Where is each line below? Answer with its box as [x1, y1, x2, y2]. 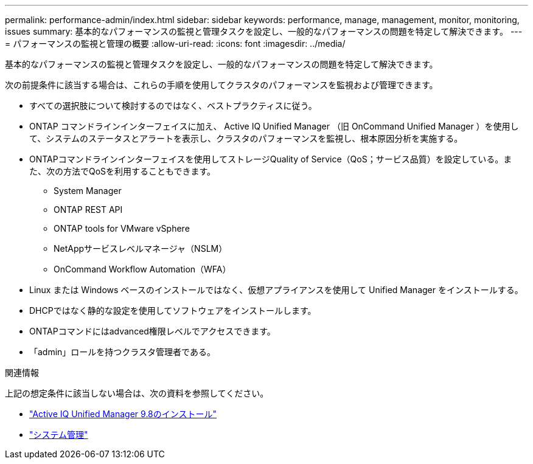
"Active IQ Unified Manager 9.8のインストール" [29, 409, 217, 419]
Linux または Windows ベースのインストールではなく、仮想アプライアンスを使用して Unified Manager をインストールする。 [29, 285, 523, 295]
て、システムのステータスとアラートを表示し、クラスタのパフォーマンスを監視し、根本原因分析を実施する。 [29, 133, 463, 144]
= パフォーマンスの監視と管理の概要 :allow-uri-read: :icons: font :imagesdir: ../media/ [5, 38, 346, 49]
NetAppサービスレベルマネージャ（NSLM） [54, 243, 228, 254]
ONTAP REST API [54, 204, 123, 215]
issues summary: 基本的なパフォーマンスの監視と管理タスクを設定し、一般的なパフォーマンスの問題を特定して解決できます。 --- [5, 26, 523, 36]
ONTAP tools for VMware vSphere [54, 223, 190, 234]
